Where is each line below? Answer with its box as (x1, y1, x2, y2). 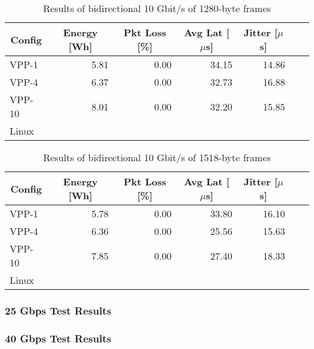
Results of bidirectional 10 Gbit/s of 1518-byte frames (43, 150, 271, 164)
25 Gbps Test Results (5, 303, 112, 318)
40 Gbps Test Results (5, 330, 112, 345)
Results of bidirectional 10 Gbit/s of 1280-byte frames (43, 1, 271, 15)
